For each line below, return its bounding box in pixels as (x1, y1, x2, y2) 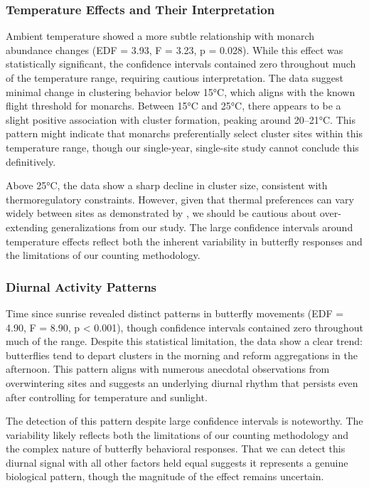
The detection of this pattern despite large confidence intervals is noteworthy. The (6, 413, 363, 428)
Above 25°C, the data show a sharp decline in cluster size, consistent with (6, 178, 328, 193)
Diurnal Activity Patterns (6, 277, 157, 295)
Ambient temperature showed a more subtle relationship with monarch (6, 28, 315, 43)
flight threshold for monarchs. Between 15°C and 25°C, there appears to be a (6, 98, 341, 113)
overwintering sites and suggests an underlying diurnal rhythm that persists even (6, 375, 358, 390)
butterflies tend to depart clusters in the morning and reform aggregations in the (6, 347, 358, 362)
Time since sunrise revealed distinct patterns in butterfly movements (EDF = (6, 305, 344, 320)
